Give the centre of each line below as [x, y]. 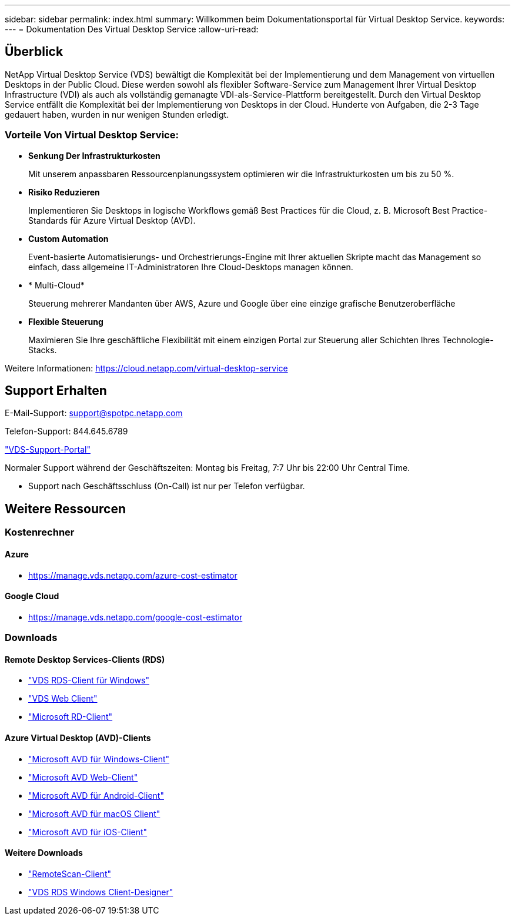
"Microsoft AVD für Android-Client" [96, 795]
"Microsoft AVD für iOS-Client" [88, 832]
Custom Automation [68, 238]
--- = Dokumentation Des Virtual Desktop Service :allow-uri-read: [132, 29]
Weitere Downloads [44, 853]
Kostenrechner [40, 532]
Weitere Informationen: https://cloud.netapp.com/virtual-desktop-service [146, 368]
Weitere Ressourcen [65, 509]
